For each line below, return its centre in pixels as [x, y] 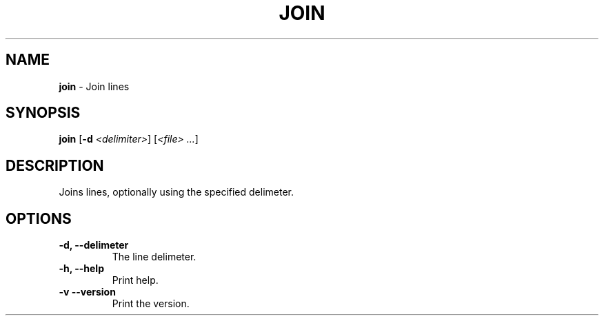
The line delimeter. [154, 257]
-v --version [87, 292]
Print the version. [151, 304]
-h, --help [81, 269]
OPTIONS [39, 218]
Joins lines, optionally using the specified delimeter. [177, 192]
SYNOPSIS [43, 113]
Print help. [135, 280]
